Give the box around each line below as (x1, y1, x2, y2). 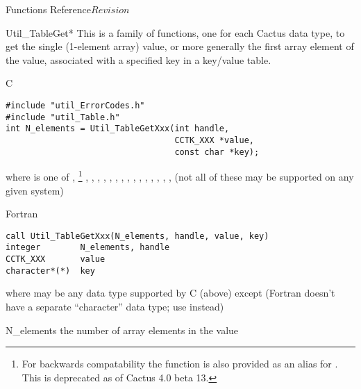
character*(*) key (6, 265, 95, 276)
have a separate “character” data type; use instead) (6, 299, 224, 313)
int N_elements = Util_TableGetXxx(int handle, (6, 124, 230, 134)
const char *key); (174, 147, 260, 157)
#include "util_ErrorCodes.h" (6, 100, 145, 110)
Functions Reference (6, 2, 92, 16)
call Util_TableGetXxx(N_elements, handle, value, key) (6, 231, 269, 241)
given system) (6, 183, 64, 197)
